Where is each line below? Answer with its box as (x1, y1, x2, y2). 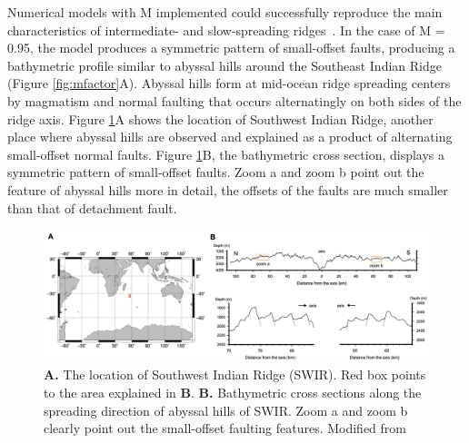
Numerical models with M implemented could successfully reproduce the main (7, 3, 443, 21)
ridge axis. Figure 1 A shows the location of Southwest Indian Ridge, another (7, 109, 434, 128)
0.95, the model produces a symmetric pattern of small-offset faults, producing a (7, 38, 455, 57)
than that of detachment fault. (7, 198, 177, 217)
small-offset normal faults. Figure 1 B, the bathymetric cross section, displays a (7, 144, 445, 163)
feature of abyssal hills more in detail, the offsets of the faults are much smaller (7, 180, 448, 199)
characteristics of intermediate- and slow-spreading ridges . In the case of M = (7, 20, 445, 39)
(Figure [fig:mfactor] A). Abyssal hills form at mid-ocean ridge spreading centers (7, 74, 451, 93)
